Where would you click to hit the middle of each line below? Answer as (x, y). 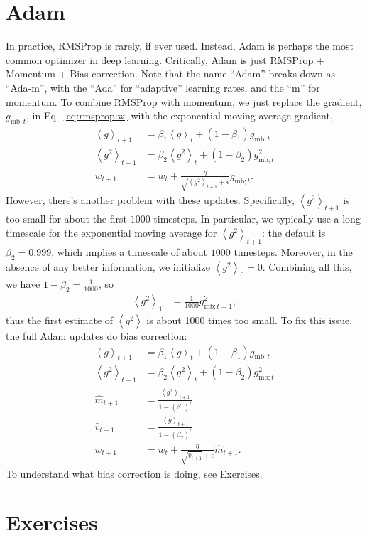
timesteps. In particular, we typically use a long (257, 219)
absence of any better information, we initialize (108, 266)
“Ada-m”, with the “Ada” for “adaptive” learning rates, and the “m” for (163, 87)
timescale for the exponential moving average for (111, 232)
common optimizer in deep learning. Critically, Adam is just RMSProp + (165, 59)
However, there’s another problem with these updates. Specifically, (150, 199)
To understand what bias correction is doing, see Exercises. (134, 473)
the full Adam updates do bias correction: (97, 336)
